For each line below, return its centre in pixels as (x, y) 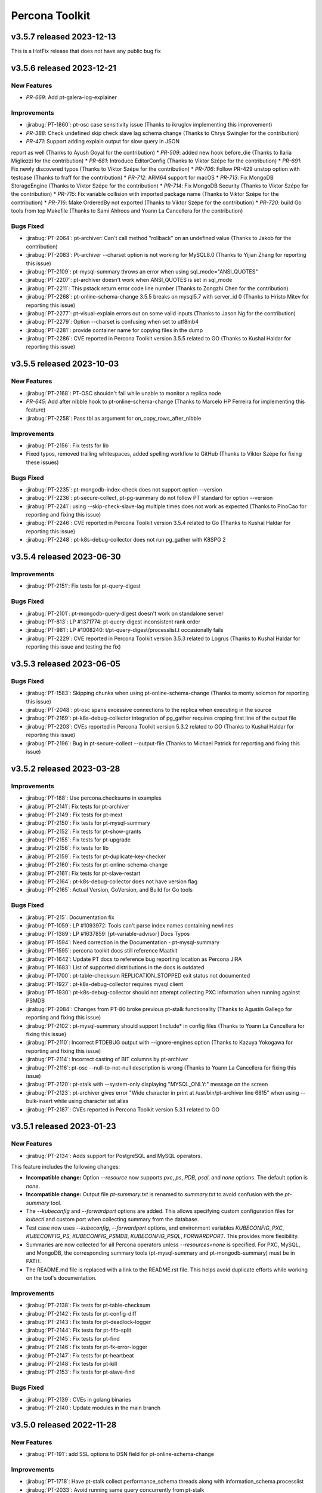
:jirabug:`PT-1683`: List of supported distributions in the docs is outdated (115, 967)
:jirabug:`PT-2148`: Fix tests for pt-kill (72, 1364)
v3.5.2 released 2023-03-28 (66, 768)
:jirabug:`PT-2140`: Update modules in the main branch (93, 1408)
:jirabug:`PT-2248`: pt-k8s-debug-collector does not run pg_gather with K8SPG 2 (126, 540)
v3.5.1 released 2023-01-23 (64, 1127)
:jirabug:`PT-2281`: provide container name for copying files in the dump (114, 330)
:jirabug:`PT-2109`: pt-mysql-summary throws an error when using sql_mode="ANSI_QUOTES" (142, 271)
